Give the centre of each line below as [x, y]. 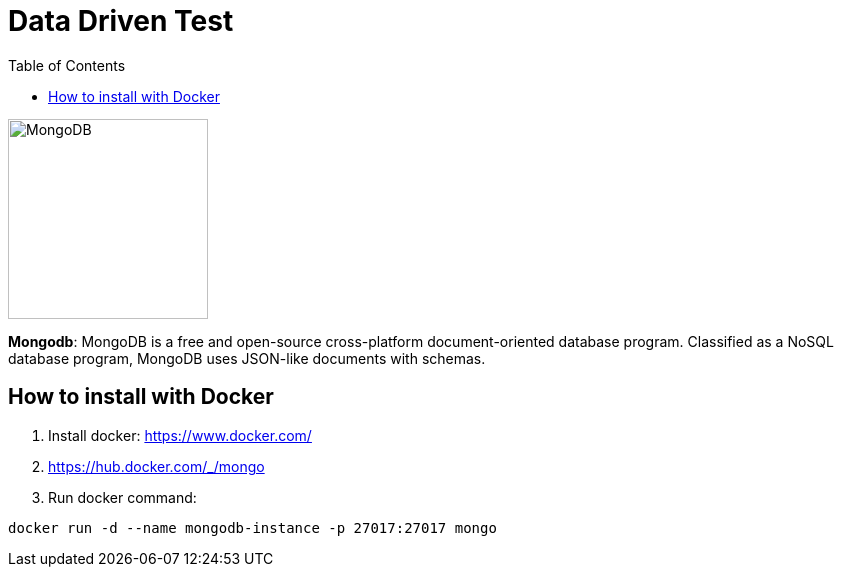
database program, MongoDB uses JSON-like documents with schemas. [247, 358]
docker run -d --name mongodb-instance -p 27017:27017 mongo [252, 527]
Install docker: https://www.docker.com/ [180, 435]
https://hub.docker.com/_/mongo [156, 466]
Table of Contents [67, 65]
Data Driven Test [121, 21]
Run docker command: [122, 497]
